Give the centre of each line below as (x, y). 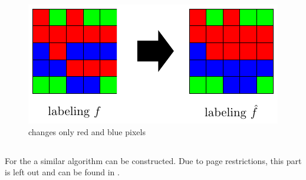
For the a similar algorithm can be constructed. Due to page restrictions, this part (153, 160)
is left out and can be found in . (62, 172)
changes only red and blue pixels (87, 131)
